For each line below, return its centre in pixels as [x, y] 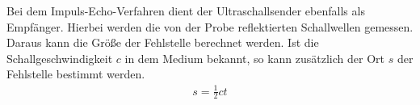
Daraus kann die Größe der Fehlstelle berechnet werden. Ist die [163, 42]
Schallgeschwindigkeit [60, 58]
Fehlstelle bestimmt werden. [76, 74]
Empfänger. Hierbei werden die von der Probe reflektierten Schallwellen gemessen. [210, 26]
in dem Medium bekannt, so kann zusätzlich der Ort [255, 58]
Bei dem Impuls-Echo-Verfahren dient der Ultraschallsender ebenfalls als [186, 10]
